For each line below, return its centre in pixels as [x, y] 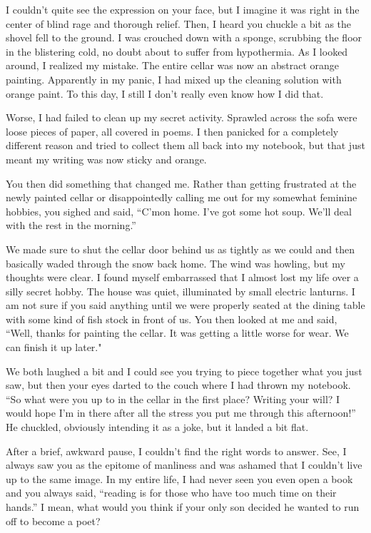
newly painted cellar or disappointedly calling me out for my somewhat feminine [182, 197]
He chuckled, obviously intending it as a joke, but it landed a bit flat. [157, 427]
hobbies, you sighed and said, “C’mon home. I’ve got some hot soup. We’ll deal [179, 211]
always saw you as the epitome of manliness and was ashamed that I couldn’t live [184, 465]
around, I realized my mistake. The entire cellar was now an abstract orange [173, 65]
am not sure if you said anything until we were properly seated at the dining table [185, 305]
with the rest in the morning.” [71, 225]
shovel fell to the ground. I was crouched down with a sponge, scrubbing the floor [184, 37]
